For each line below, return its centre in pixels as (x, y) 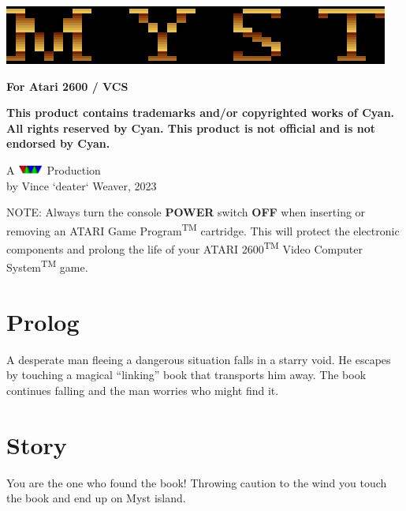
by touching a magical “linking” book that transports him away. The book (186, 375)
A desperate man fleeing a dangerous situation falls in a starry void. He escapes (199, 359)
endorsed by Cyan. (58, 143)
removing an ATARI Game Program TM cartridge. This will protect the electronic (203, 229)
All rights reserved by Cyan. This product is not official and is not (191, 128)
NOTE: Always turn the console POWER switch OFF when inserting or (186, 212)
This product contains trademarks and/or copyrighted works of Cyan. (201, 113)
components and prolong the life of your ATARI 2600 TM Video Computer (184, 248)
